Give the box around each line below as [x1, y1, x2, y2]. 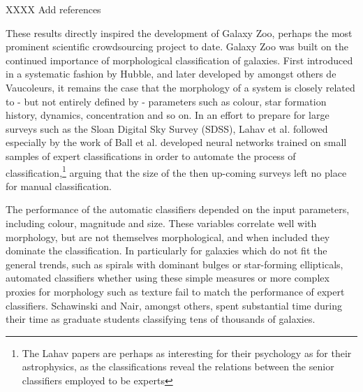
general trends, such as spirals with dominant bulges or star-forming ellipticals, [6, 256, 343, 271]
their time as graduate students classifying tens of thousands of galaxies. [6, 312, 316, 326]
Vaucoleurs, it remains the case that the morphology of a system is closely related [6, 80, 355, 94]
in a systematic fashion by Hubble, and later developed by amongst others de [6, 66, 336, 81]
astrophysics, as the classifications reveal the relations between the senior [22, 359, 334, 374]
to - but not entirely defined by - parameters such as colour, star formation [6, 94, 327, 108]
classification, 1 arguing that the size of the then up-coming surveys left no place [6, 163, 347, 180]
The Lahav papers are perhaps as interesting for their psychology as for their [22, 345, 352, 360]
